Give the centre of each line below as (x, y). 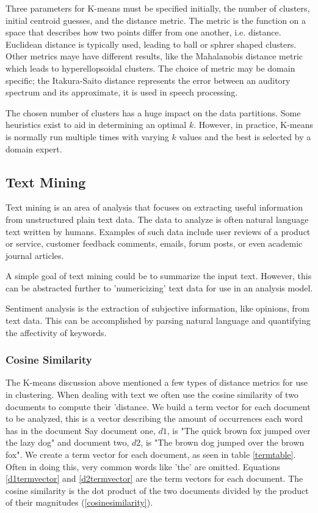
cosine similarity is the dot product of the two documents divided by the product (157, 490)
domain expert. (34, 148)
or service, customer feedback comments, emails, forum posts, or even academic (154, 243)
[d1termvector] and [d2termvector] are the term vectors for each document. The (154, 478)
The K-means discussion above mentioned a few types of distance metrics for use (157, 382)
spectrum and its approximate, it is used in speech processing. (122, 92)
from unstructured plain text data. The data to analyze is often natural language (157, 219)
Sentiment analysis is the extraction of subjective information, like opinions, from (157, 308)
